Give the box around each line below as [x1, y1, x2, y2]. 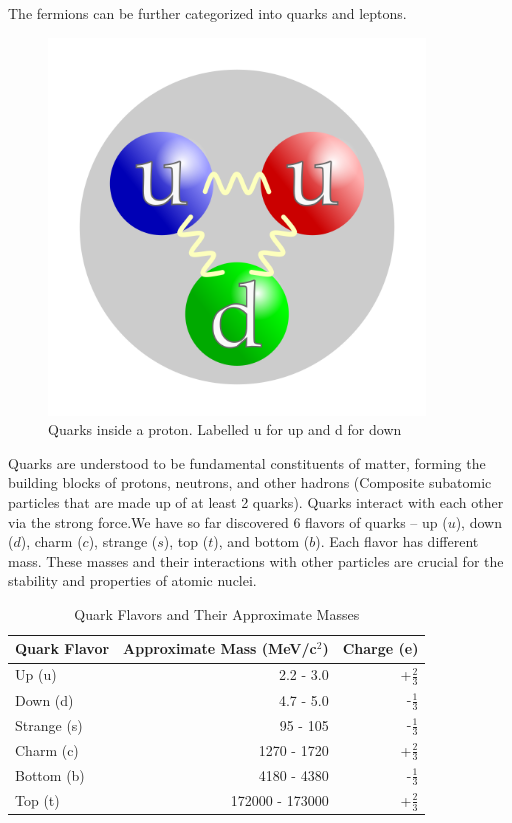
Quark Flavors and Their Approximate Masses [74, 603, 360, 624]
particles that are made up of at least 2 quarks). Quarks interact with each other [8, 491, 504, 512]
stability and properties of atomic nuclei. [8, 570, 257, 591]
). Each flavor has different [315, 531, 479, 552]
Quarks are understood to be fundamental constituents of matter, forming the [8, 452, 486, 473]
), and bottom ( [213, 531, 310, 552]
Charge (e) [342, 638, 419, 659]
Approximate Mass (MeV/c [123, 638, 317, 659]
